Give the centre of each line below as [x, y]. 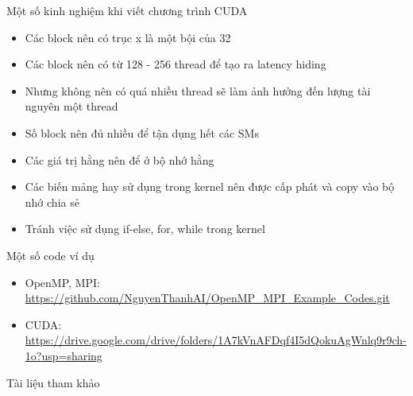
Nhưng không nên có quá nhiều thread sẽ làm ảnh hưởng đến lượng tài [198, 90]
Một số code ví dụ [50, 255]
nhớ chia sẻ [52, 202]
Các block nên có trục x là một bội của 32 [128, 37]
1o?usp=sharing [64, 355]
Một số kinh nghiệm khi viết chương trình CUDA [127, 10]
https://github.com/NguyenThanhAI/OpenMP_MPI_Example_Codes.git [207, 298]
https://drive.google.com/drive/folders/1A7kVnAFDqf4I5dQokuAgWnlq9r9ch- [216, 340]
